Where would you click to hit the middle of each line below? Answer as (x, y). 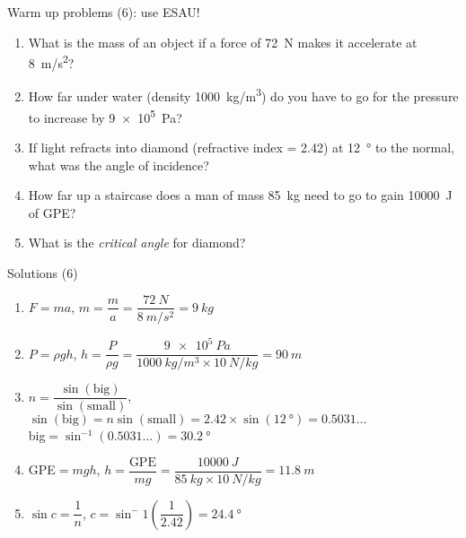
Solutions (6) (43, 272)
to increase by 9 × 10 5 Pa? (105, 116)
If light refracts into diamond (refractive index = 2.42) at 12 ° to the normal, (241, 147)
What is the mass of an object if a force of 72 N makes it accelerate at (223, 42)
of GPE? (52, 212)
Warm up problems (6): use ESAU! (104, 12)
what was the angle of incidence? (119, 165)
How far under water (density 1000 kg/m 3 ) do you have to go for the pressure (243, 95)
